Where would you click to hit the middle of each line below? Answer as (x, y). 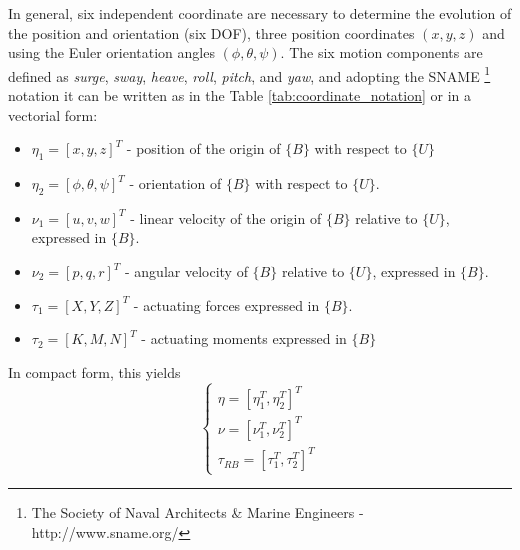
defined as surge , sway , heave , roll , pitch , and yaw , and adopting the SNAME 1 (249, 74)
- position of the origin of (203, 148)
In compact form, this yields (94, 371)
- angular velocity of (186, 271)
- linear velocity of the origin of (226, 217)
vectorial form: (53, 114)
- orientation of (175, 183)
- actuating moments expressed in (244, 338)
